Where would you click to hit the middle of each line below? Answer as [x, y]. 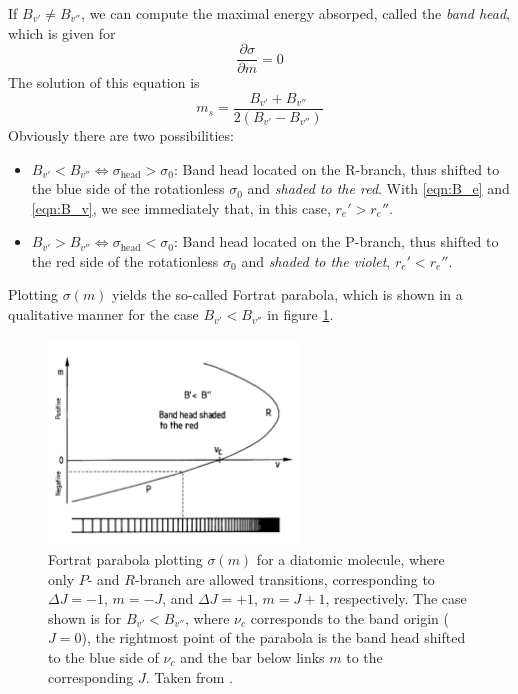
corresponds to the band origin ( [349, 617]
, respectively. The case [396, 598]
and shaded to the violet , [316, 260]
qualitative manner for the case [103, 314]
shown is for [85, 617]
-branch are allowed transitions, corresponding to [284, 578]
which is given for [62, 32]
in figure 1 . [300, 314]
